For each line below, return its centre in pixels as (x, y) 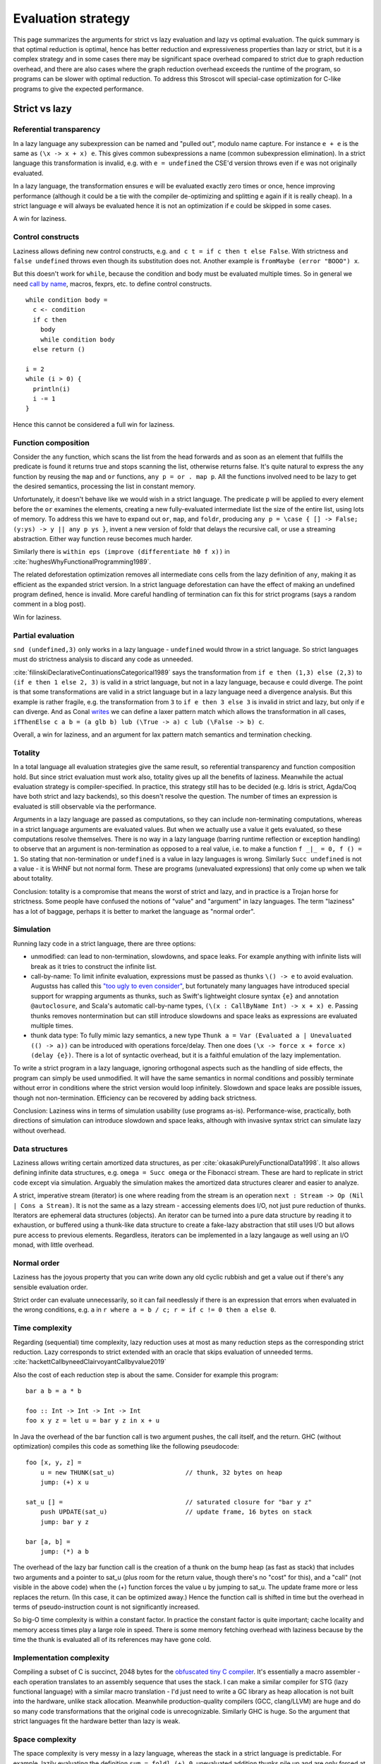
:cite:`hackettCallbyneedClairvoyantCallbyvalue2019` (90, 1362)
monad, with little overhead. (54, 1245)
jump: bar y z (65, 1522)
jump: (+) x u (65, 1482)
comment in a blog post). (49, 604)
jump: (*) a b (65, 1551)
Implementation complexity (61, 1657)
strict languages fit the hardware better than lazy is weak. (97, 1721)
